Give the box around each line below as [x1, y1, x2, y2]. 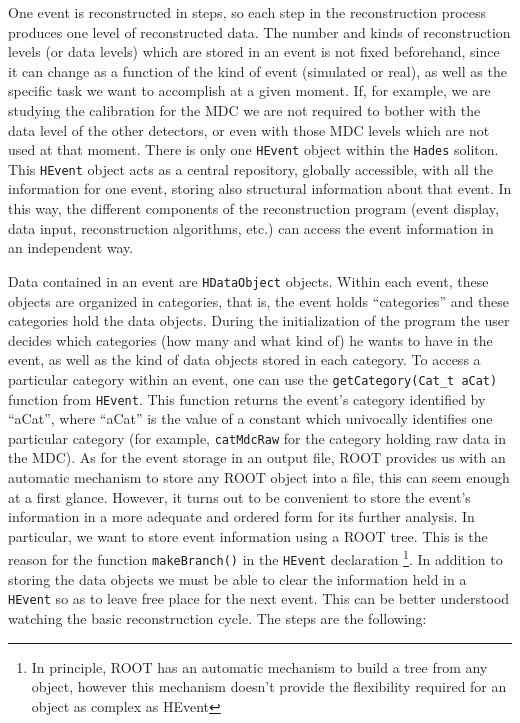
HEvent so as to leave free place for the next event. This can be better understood [8, 588, 510, 609]
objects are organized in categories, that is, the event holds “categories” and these [8, 290, 510, 311]
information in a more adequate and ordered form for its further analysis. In [8, 506, 475, 527]
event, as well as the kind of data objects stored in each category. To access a [8, 349, 481, 370]
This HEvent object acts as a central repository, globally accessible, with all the [8, 158, 493, 179]
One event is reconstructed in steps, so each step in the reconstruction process [8, 2, 486, 22]
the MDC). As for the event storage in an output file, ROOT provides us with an [8, 447, 506, 468]
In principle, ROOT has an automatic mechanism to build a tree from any [31, 656, 488, 677]
